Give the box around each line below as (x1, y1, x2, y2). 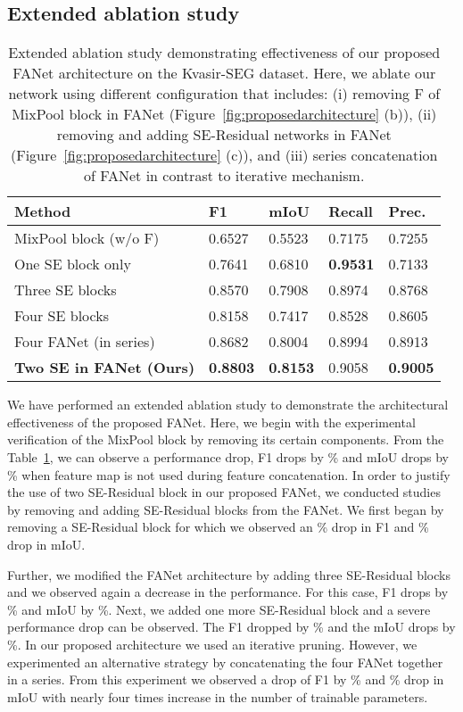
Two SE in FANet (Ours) (14, 357, 195, 378)
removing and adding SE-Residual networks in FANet (56, 124, 392, 145)
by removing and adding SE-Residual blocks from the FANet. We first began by (7, 500, 444, 518)
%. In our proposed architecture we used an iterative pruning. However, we (7, 634, 418, 653)
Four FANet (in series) (14, 331, 155, 352)
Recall (328, 201, 373, 222)
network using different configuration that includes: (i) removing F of (8, 83, 441, 104)
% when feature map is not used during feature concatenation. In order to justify (7, 465, 451, 484)
